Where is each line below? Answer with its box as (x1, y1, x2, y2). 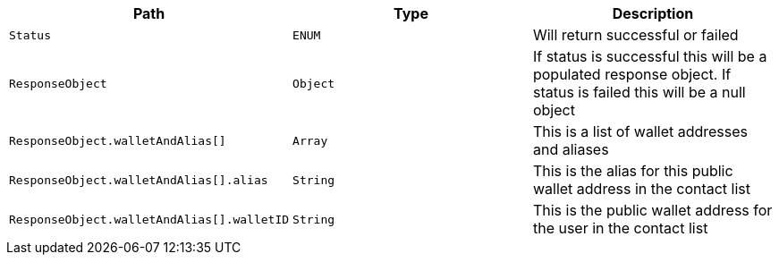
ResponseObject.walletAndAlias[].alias (9, 173, 268, 187)
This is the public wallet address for (532, 201, 773, 219)
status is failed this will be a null (532, 83, 746, 101)
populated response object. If (532, 65, 732, 83)
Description (612, 4, 694, 22)
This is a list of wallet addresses (532, 123, 749, 140)
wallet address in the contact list (532, 180, 751, 198)
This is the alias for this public (532, 162, 733, 180)
